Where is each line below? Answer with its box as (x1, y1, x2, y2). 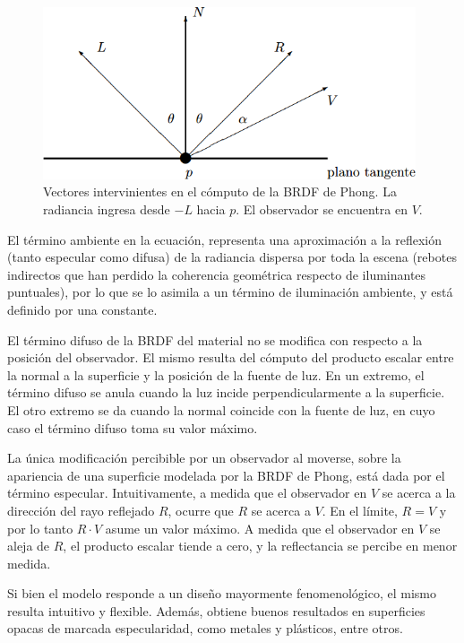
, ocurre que (168, 500, 234, 519)
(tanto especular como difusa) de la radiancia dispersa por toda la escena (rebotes (7, 248, 457, 266)
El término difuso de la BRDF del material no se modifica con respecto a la (7, 330, 423, 349)
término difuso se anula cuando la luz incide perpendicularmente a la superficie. (7, 383, 445, 402)
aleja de (7, 536, 50, 555)
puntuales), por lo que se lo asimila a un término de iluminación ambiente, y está (7, 282, 453, 301)
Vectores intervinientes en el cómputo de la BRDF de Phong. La (43, 182, 397, 201)
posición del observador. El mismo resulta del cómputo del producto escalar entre (7, 348, 454, 367)
